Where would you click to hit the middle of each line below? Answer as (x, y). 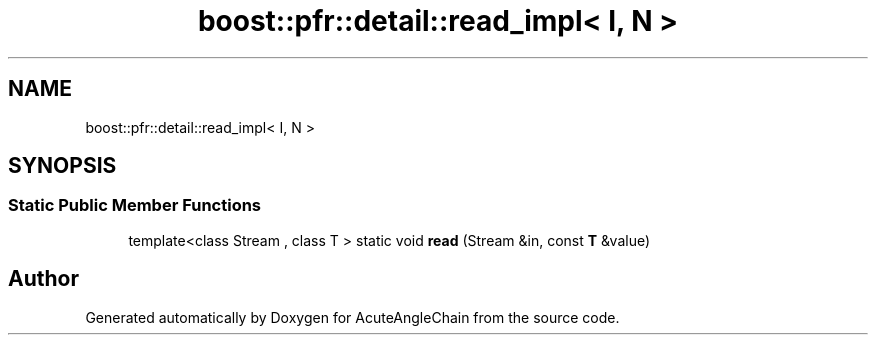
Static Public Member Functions (135, 205)
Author (43, 279)
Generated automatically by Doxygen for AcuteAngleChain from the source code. (352, 317)
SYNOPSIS (62, 166)
